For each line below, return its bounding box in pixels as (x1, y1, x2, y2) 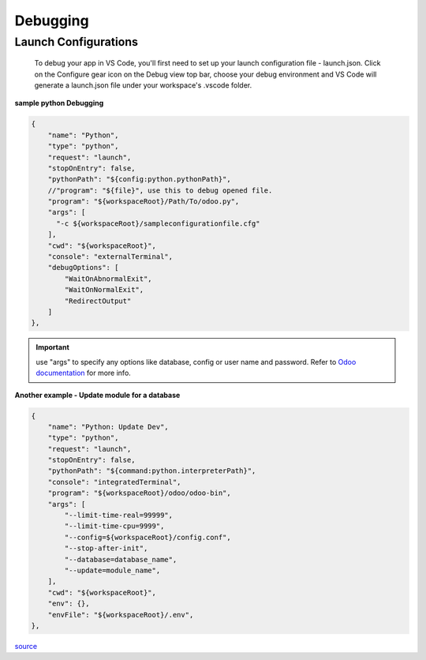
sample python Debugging (14, 99, 104, 108)
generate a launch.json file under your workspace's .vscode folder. (34, 80, 252, 90)
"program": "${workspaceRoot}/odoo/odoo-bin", (47, 489, 232, 497)
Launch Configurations (14, 35, 138, 49)
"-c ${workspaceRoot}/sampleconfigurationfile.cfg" (56, 219, 260, 228)
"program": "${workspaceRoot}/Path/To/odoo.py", (47, 197, 240, 206)
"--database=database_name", (64, 555, 177, 564)
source (14, 641, 38, 651)
